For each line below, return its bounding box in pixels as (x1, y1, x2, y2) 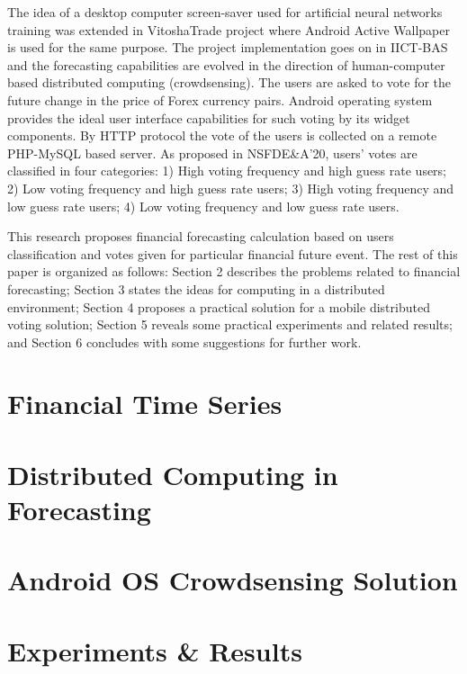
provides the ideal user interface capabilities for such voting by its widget (7, 108, 410, 127)
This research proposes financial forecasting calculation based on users (7, 227, 394, 246)
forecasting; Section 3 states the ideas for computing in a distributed (7, 279, 385, 298)
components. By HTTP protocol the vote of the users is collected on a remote (7, 126, 437, 145)
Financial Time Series (7, 385, 283, 422)
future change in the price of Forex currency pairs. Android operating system (7, 90, 433, 109)
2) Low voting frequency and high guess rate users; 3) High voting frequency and (7, 178, 454, 197)
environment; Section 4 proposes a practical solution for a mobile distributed (7, 297, 430, 316)
